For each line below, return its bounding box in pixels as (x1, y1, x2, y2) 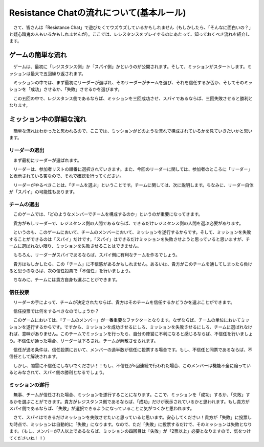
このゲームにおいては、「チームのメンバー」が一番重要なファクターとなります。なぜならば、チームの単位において (13, 317, 242, 323)
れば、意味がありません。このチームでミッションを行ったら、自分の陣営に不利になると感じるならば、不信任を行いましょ (9, 331, 253, 337)
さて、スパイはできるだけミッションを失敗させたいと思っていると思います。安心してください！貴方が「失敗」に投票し (13, 414, 252, 421)
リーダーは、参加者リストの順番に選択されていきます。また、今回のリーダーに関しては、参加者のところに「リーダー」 (13, 166, 253, 172)
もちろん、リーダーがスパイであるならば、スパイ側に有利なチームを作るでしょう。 (13, 252, 180, 258)
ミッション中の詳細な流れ (9, 115, 87, 123)
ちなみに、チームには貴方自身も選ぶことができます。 (13, 277, 120, 282)
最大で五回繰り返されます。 (30, 71, 86, 76)
